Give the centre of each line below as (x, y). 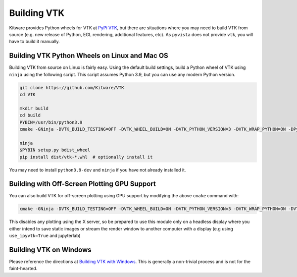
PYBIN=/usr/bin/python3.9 (51, 122)
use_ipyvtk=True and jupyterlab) (45, 236)
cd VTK (27, 94)
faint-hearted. (23, 269)
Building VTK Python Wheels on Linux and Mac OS (89, 56)
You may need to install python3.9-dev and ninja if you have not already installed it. (98, 170)
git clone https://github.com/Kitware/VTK (72, 87)
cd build (30, 115)
